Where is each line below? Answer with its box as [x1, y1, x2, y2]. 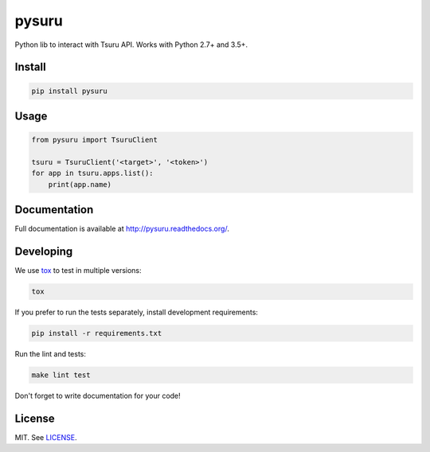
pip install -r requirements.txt [31, 329, 162, 338]
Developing [14, 245, 73, 259]
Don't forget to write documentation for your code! [14, 391, 181, 401]
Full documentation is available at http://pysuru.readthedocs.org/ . [14, 224, 230, 234]
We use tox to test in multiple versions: [14, 266, 143, 275]
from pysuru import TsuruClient [31, 135, 158, 145]
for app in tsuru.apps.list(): [31, 169, 154, 178]
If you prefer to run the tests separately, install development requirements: [14, 307, 259, 318]
